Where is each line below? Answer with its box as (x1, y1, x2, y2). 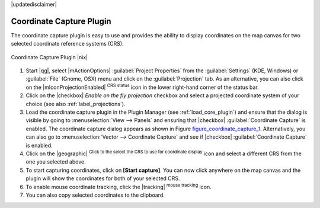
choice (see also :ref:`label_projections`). (25, 100, 126, 107)
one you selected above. (25, 158, 86, 165)
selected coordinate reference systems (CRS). (11, 40, 124, 47)
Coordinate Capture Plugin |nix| (11, 53, 88, 60)
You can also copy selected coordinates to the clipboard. (25, 191, 165, 199)
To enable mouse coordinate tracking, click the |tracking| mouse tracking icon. (25, 182, 212, 190)
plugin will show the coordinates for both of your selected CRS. (25, 175, 180, 182)
